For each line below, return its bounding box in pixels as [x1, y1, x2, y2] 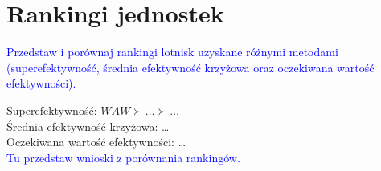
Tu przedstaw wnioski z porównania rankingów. [6, 149, 240, 165]
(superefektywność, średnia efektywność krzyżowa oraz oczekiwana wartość [6, 59, 375, 75]
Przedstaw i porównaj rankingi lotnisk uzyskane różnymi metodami [6, 43, 338, 60]
